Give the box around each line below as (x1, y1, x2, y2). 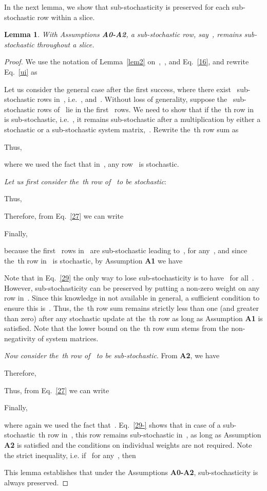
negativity (4, 332, 36, 343)
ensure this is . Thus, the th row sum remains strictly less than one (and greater (4, 303, 259, 313)
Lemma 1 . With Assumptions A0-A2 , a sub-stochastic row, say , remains (4, 29, 242, 40)
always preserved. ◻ (4, 477, 69, 487)
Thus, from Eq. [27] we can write (4, 384, 109, 395)
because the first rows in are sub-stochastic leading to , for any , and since (4, 245, 247, 256)
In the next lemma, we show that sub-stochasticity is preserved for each (4, 2, 230, 12)
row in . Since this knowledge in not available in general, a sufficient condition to (4, 292, 260, 303)
